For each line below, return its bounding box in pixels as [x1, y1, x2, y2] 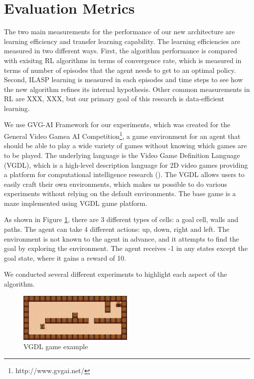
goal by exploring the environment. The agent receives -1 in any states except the [4, 243, 248, 253]
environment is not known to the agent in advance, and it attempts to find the [4, 233, 239, 244]
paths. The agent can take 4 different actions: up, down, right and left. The [4, 224, 230, 234]
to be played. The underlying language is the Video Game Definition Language [4, 150, 240, 160]
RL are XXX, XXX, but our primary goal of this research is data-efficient [4, 93, 225, 104]
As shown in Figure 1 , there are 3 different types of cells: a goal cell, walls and [4, 214, 238, 224]
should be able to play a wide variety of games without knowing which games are [4, 140, 247, 151]
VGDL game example [23, 341, 88, 352]
